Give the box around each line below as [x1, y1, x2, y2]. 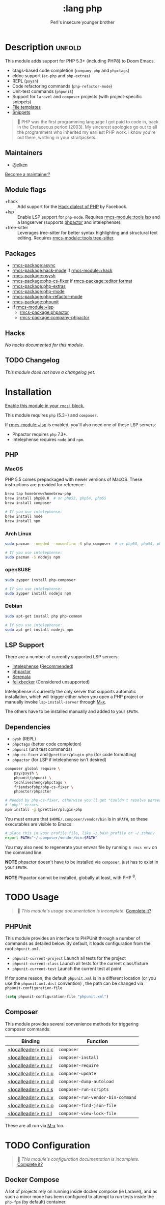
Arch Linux [5, 530, 32, 537]
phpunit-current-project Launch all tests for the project [12, 955, 126, 961]
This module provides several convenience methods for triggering [5, 1021, 139, 1027]
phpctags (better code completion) [12, 741, 82, 747]
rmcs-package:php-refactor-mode [12, 294, 82, 300]
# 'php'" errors [5, 802, 38, 808]
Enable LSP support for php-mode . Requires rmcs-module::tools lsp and [17, 214, 160, 220]
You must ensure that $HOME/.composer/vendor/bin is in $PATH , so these [5, 816, 148, 822]
